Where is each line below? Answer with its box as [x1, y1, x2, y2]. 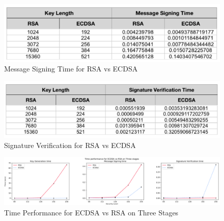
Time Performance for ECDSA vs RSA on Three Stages [4, 207, 179, 217]
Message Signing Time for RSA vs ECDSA [4, 63, 138, 74]
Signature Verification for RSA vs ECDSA [4, 139, 136, 150]
